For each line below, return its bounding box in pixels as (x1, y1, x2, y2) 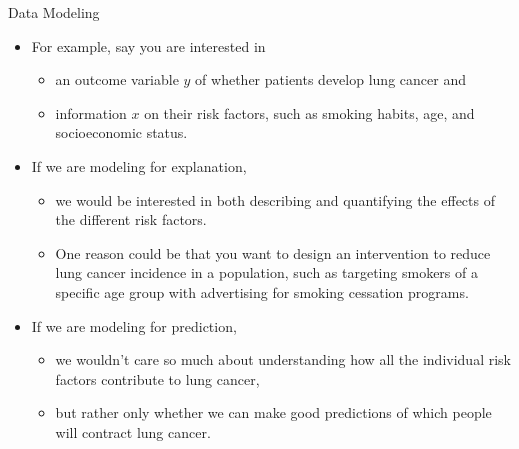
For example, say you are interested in (31, 35, 266, 56)
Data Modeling (8, 2, 100, 22)
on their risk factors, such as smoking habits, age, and (144, 102, 475, 123)
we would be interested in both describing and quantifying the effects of (55, 189, 495, 210)
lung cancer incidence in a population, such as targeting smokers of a (55, 262, 478, 283)
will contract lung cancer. (55, 421, 211, 442)
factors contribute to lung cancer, (55, 368, 260, 389)
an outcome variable (55, 69, 179, 90)
